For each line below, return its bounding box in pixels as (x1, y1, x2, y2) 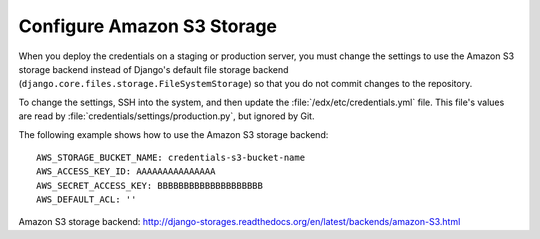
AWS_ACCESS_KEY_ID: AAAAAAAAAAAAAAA (36, 166, 216, 177)
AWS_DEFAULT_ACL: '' (36, 194, 137, 205)
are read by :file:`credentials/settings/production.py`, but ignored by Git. (18, 110, 315, 122)
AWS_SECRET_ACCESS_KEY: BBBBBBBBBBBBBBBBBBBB (36, 180, 264, 191)
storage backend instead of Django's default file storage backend (18, 63, 289, 75)
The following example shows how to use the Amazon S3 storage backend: (18, 128, 329, 140)
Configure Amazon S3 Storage (18, 15, 278, 37)
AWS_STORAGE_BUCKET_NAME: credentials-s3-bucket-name (36, 151, 305, 163)
